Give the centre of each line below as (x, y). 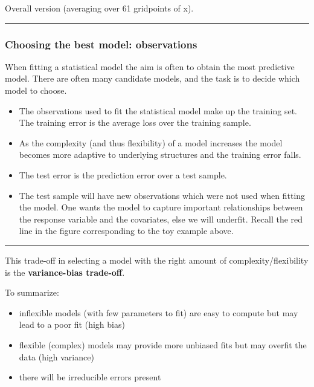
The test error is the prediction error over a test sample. (123, 174)
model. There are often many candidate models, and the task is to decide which (152, 78)
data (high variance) (56, 356)
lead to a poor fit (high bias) (72, 324)
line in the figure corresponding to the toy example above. (126, 231)
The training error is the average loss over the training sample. (135, 122)
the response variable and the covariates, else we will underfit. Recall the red (161, 219)
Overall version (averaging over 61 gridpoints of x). (99, 8)
